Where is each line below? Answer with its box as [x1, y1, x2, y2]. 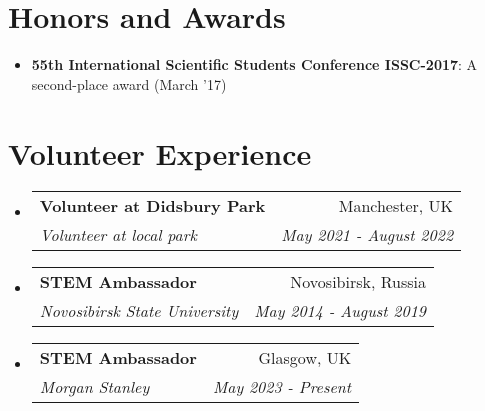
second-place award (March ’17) [31, 73, 227, 94]
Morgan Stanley [39, 375, 150, 399]
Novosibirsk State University [39, 299, 239, 323]
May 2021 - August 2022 [281, 223, 454, 247]
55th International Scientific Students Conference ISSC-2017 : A [31, 54, 478, 75]
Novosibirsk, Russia [290, 270, 427, 294]
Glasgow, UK [258, 346, 352, 370]
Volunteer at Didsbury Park [39, 194, 266, 218]
